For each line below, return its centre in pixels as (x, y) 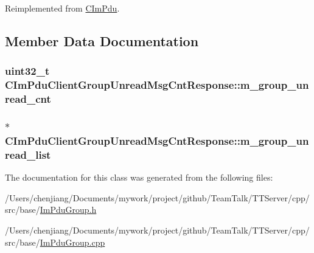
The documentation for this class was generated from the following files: (139, 177)
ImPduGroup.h (68, 210)
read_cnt (28, 99)
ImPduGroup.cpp (72, 242)
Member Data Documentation (102, 40)
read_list (28, 154)
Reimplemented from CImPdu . (62, 8)
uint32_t (27, 71)
